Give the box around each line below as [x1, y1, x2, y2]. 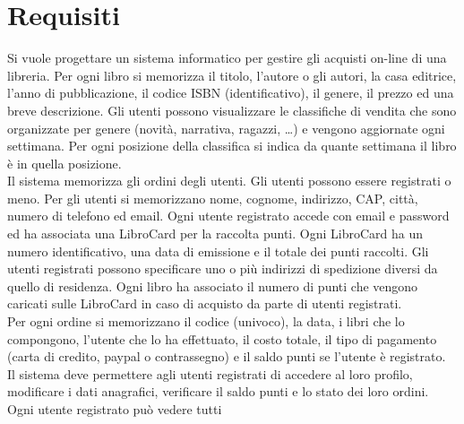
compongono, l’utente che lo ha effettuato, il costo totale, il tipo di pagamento [7, 329, 437, 348]
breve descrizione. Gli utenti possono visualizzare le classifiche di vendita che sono [7, 100, 457, 119]
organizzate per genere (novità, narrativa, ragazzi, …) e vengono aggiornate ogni [7, 118, 445, 137]
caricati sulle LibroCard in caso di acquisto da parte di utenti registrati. [7, 294, 402, 313]
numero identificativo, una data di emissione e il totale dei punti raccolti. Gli [7, 241, 429, 260]
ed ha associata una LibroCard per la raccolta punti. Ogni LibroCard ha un [7, 224, 424, 243]
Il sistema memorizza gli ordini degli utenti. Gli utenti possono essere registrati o [7, 171, 451, 190]
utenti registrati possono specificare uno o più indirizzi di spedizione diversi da [7, 259, 438, 278]
